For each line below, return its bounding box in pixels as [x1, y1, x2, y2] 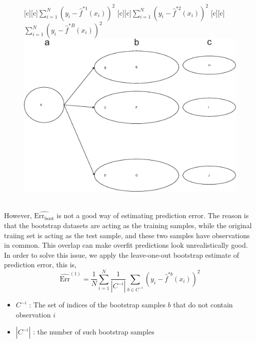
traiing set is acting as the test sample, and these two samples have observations [4, 230, 250, 240]
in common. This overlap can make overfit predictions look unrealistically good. [4, 240, 248, 250]
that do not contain [173, 299, 233, 310]
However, [4, 210, 32, 221]
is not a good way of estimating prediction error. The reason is [56, 210, 249, 221]
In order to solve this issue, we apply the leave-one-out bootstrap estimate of [4, 249, 239, 260]
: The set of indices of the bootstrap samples [29, 299, 165, 310]
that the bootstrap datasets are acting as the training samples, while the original [4, 220, 252, 231]
